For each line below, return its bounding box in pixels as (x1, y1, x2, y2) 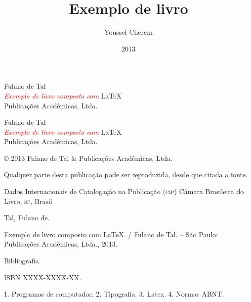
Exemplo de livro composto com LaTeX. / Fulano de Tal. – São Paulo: (4, 229, 218, 239)
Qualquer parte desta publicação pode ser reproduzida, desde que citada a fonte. (4, 169, 248, 180)
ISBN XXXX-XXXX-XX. (4, 272, 82, 282)
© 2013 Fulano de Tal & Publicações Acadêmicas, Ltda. (4, 152, 172, 163)
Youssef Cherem (104, 27, 153, 37)
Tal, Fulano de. (4, 212, 50, 223)
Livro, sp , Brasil (4, 196, 52, 206)
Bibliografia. (4, 255, 41, 266)
